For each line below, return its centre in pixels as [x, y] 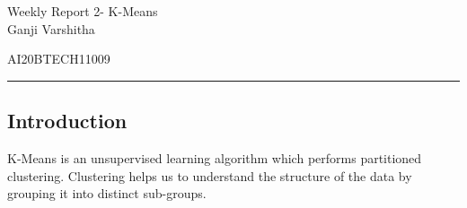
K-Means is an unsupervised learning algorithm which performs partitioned [215, 157]
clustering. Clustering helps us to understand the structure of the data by [210, 175]
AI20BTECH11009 [59, 59]
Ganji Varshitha [51, 28]
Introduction [67, 121]
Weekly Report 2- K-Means [83, 11]
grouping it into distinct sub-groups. [107, 193]
